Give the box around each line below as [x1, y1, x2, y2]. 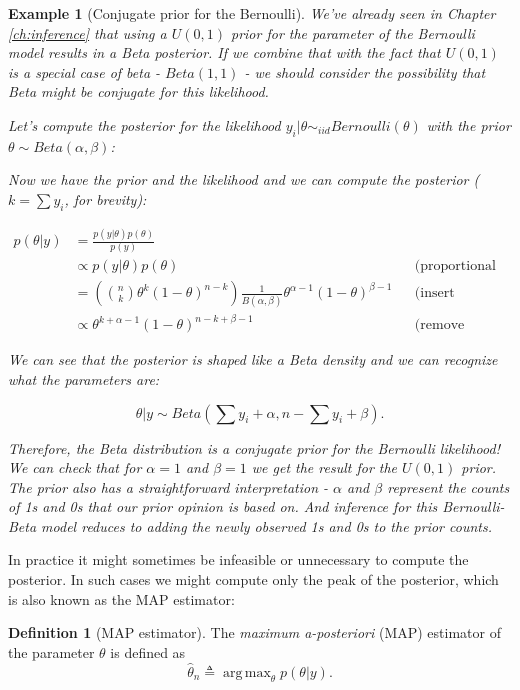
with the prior [426, 114, 511, 135]
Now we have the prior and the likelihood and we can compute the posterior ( [8, 169, 480, 190]
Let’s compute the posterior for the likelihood [8, 114, 281, 135]
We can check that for [8, 457, 142, 478]
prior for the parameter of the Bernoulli [230, 22, 475, 43]
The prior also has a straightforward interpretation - [8, 476, 329, 497]
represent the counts [387, 476, 510, 497]
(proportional [414, 259, 496, 274]
